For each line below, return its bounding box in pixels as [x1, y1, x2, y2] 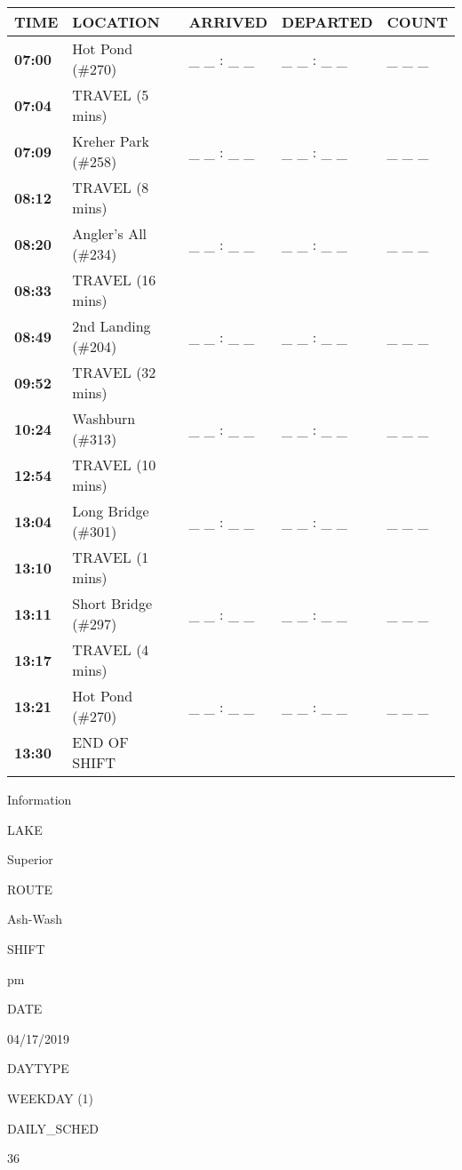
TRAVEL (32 [72, 362, 156, 382]
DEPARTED [282, 12, 373, 32]
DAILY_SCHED [7, 1118, 100, 1137]
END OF [72, 732, 129, 752]
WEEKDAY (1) [7, 1088, 94, 1107]
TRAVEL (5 [72, 84, 149, 105]
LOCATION [72, 12, 160, 32]
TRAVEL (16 [72, 269, 156, 290]
